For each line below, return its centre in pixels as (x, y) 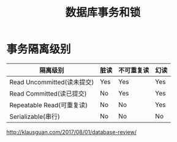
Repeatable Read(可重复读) (49, 105)
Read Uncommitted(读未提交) (52, 82)
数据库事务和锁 (103, 13)
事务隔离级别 (39, 49)
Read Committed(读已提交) (48, 94)
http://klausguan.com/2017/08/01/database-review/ (71, 132)
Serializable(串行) (35, 116)
